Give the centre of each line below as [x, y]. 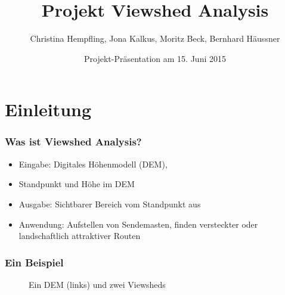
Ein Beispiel [34, 262]
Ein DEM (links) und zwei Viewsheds [97, 284]
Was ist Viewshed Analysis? [73, 142]
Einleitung [48, 109]
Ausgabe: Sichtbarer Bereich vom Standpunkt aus [110, 204]
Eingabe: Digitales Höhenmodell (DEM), [93, 164]
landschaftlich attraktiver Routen [80, 236]
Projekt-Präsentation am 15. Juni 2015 [155, 58]
